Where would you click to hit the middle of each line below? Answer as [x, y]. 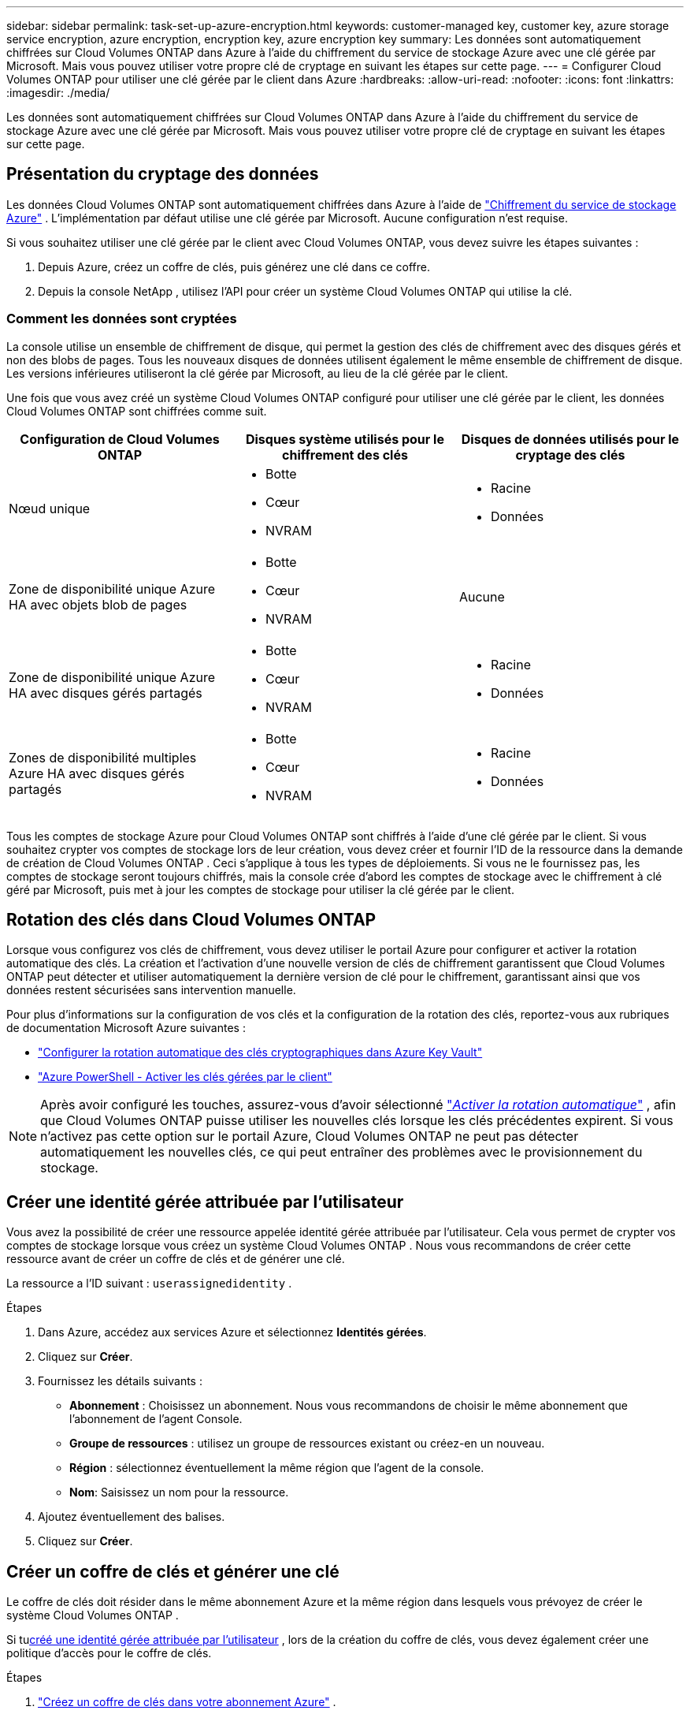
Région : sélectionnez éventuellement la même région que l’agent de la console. [277, 1468]
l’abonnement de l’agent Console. [156, 1419]
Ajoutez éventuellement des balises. [132, 1517]
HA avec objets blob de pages [98, 604]
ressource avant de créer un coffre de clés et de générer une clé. [176, 1259]
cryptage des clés [570, 455]
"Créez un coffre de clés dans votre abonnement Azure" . [187, 1702]
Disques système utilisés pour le [345, 439]
